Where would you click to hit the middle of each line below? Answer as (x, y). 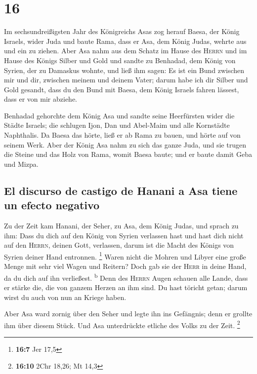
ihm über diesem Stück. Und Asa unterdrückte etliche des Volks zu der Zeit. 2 (122, 324)
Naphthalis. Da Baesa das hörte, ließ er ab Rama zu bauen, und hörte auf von (122, 135)
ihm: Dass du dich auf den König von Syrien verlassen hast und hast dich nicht (124, 235)
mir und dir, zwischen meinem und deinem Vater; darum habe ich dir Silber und (126, 80)
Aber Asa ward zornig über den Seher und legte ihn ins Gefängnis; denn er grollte (128, 314)
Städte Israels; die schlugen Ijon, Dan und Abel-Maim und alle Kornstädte (117, 125)
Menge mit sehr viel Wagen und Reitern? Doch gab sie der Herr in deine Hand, (125, 266)
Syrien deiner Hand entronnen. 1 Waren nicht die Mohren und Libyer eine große (125, 256)
